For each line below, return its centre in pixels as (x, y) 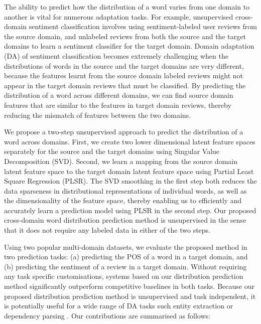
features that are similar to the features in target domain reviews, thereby (118, 105)
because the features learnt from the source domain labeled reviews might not (124, 75)
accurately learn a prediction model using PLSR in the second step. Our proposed (130, 210)
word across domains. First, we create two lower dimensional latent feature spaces (130, 141)
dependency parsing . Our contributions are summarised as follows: (107, 315)
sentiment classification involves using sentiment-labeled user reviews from (143, 26)
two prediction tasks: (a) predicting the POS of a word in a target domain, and (126, 257)
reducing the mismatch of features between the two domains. (98, 115)
